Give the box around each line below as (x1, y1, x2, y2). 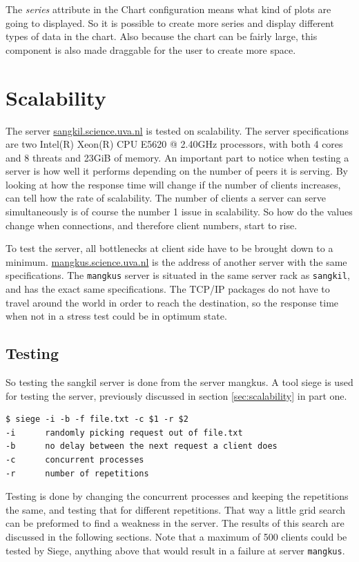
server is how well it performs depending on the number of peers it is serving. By (6, 164, 348, 178)
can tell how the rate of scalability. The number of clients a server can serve (6, 191, 327, 205)
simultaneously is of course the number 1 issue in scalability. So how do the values (6, 204, 353, 219)
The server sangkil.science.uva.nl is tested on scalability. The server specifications (6, 123, 349, 137)
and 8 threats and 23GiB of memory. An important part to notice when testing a (6, 150, 349, 164)
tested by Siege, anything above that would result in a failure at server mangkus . (6, 543, 345, 557)
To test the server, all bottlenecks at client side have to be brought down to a (6, 241, 333, 255)
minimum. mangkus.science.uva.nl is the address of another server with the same (6, 254, 347, 269)
